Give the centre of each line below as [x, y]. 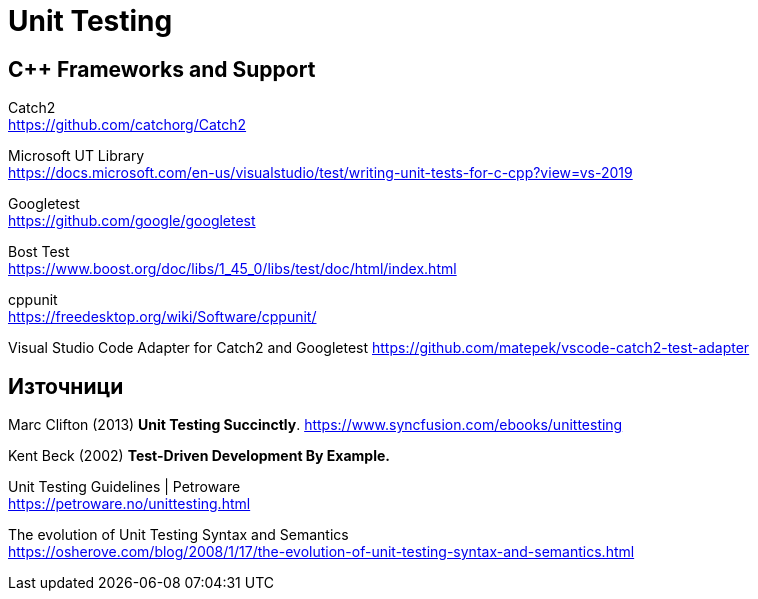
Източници [66, 386]
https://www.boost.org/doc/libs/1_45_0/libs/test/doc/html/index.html [232, 269]
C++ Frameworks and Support [162, 69]
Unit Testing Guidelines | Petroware [124, 487]
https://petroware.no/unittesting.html [129, 504]
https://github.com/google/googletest [132, 221]
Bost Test [39, 252]
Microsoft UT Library [76, 156]
